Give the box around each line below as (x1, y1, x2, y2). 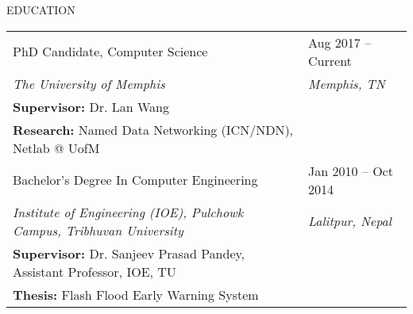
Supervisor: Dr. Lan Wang (13, 97, 170, 116)
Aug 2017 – (308, 33, 372, 52)
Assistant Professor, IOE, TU (13, 262, 176, 281)
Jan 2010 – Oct (308, 161, 393, 180)
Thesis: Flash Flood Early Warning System (13, 285, 259, 304)
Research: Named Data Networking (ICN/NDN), (13, 120, 294, 139)
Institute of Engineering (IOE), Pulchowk (13, 202, 244, 221)
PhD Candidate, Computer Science (13, 42, 208, 61)
